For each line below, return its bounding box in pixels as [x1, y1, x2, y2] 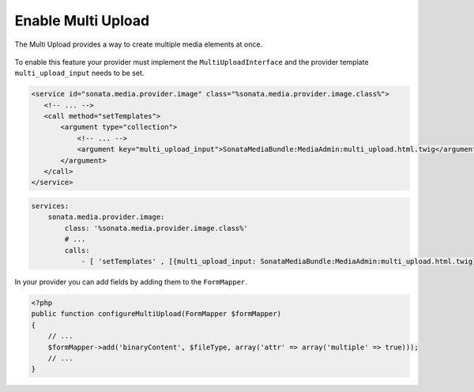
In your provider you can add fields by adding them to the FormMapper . [14, 277, 248, 286]
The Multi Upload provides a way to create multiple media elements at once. [14, 40, 263, 49]
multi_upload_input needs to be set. [14, 68, 145, 78]
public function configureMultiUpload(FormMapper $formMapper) [31, 309, 282, 318]
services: [31, 202, 70, 211]
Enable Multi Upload [14, 12, 150, 29]
